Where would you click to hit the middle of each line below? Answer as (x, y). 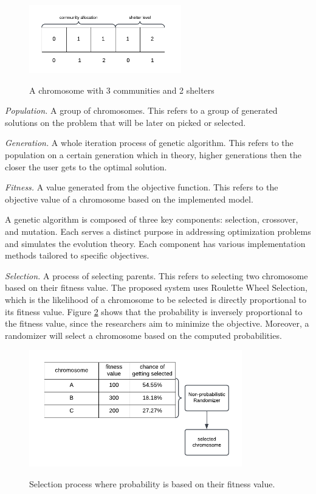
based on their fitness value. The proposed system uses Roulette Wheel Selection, (156, 287)
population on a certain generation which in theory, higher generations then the (153, 155)
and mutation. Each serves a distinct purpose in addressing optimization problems (158, 231)
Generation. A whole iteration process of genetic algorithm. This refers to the (149, 143)
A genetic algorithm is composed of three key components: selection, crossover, (152, 219)
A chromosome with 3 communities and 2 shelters (122, 90)
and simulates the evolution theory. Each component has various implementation (155, 243)
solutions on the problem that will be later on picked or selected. (125, 122)
